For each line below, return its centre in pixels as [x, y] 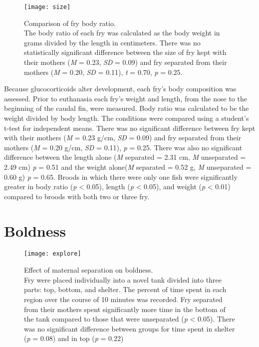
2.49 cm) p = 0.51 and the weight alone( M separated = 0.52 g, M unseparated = [128, 167]
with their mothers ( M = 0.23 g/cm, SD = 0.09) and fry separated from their [123, 138]
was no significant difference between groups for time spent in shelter [129, 328]
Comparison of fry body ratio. [70, 23]
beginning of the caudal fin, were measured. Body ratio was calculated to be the [127, 108]
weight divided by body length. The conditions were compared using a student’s [127, 118]
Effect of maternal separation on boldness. [89, 270]
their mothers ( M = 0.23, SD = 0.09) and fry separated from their [126, 62]
